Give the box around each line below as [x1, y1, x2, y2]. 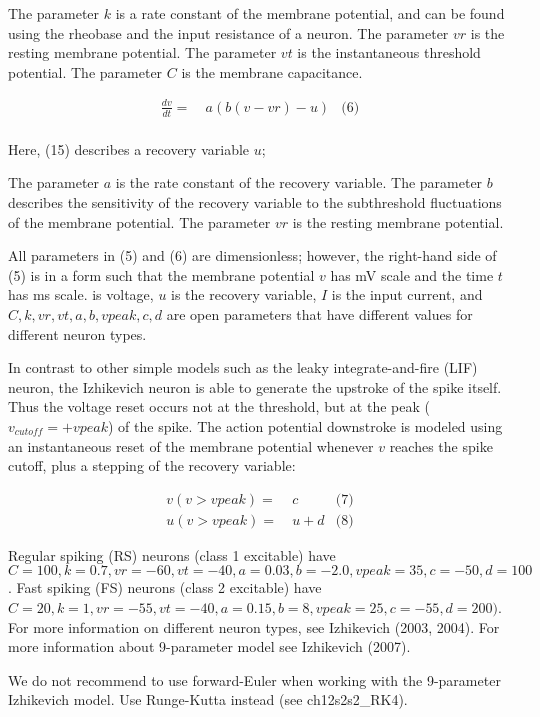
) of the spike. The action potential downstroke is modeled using [108, 415, 503, 436]
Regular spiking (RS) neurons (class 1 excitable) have [8, 544, 336, 565]
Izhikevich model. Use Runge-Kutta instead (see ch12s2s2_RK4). [8, 689, 408, 710]
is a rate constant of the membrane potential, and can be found [115, 3, 505, 23]
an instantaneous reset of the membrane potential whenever [8, 435, 374, 456]
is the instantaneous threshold [297, 42, 481, 63]
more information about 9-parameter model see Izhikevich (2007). [8, 636, 411, 657]
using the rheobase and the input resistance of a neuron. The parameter [8, 22, 449, 43]
